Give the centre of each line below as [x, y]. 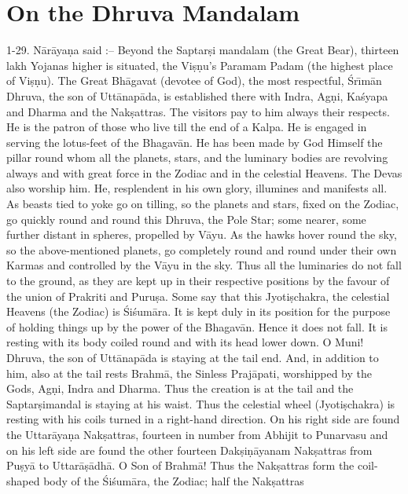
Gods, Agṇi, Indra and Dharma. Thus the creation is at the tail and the [180, 388]
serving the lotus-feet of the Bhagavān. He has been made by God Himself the [195, 142]
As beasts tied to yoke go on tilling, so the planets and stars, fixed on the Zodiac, [203, 204]
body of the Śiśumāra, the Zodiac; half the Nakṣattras [174, 480]
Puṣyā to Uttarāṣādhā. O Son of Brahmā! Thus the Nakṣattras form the [180, 465]
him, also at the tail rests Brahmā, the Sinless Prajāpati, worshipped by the [189, 373]
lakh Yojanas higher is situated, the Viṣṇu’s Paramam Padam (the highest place [200, 65]
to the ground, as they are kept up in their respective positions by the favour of [198, 281]
